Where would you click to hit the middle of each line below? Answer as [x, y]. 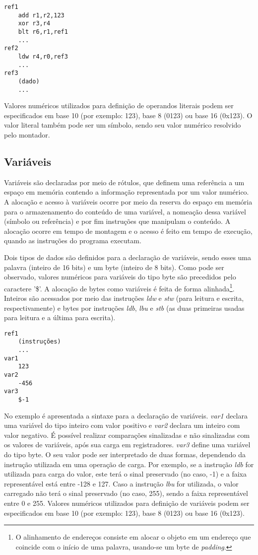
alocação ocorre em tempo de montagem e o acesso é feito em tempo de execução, [128, 231]
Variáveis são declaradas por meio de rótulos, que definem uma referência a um [124, 182]
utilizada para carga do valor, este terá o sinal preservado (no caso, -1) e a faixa [125, 474]
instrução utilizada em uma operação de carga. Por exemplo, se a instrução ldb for [129, 464]
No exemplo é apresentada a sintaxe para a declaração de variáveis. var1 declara [126, 415]
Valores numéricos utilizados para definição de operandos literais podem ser [119, 105]
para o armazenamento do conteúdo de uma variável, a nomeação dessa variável [125, 211]
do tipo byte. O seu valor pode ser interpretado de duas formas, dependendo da [125, 454]
